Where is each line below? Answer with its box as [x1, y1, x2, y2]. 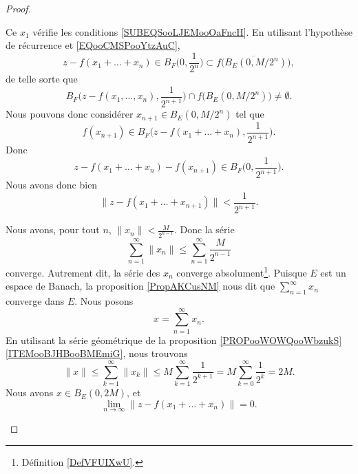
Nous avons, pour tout [6, 222, 100, 237]
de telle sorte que [6, 72, 78, 86]
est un [320, 265, 346, 279]
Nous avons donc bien [6, 177, 98, 192]
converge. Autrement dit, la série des [6, 265, 160, 279]
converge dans [6, 294, 65, 308]
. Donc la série [173, 222, 235, 237]
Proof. [6, 1, 31, 15]
